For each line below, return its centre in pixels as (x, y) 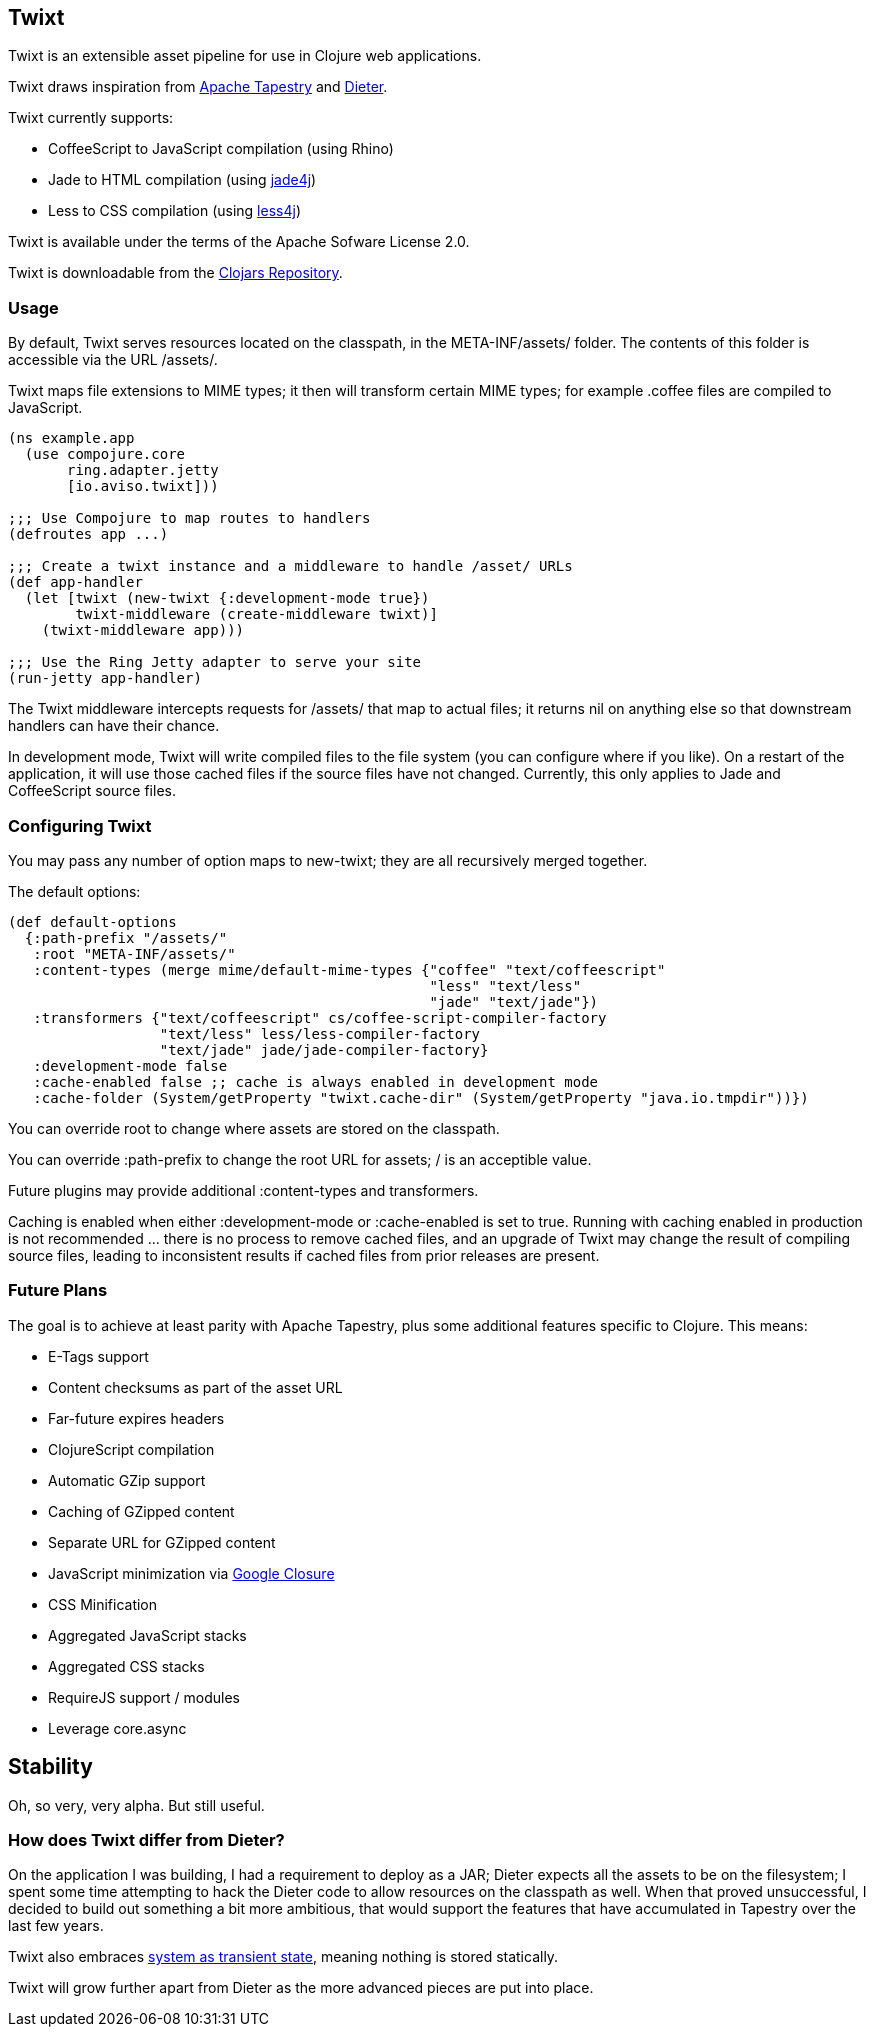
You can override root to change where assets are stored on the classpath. (254, 1128)
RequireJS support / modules (144, 1697)
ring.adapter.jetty (143, 470)
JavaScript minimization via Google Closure (191, 1573)
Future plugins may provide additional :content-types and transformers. (243, 1190)
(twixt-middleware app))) (143, 630)
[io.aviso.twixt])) (143, 486)
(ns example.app (71, 438)
